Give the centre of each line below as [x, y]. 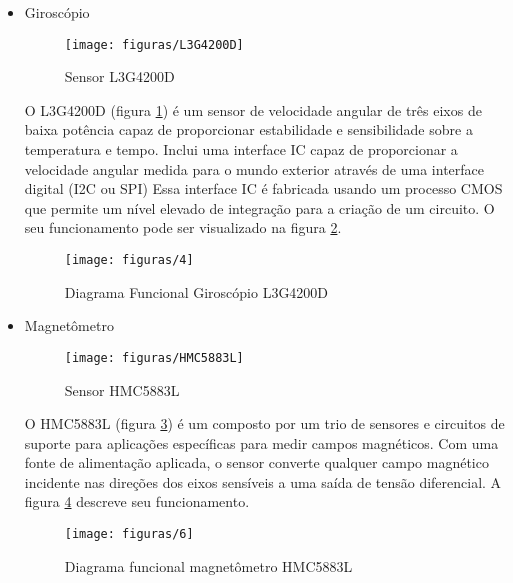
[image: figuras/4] [129, 260]
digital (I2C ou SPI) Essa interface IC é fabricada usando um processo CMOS [263, 188]
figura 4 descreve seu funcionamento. [137, 501]
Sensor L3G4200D [119, 76]
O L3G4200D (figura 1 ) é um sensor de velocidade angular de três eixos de [253, 109]
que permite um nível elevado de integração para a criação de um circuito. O [259, 207]
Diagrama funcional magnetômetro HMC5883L [208, 565]
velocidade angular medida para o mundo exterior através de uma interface [254, 168]
